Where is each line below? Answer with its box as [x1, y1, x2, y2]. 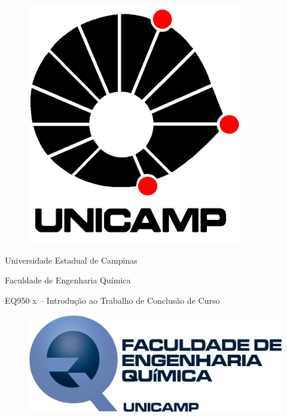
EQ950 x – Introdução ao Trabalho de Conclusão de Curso [5, 294, 220, 306]
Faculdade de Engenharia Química [5, 274, 131, 286]
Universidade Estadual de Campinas [5, 253, 138, 266]
